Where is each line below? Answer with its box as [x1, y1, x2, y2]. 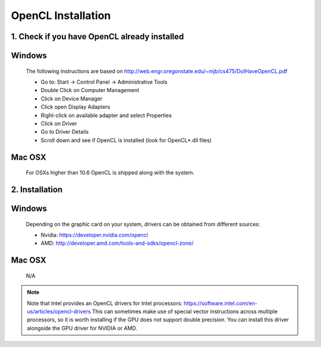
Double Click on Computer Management [40, 87, 140, 94]
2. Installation [11, 184, 63, 194]
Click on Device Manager [40, 95, 103, 102]
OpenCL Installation [11, 9, 111, 22]
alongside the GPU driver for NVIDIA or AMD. [27, 324, 138, 332]
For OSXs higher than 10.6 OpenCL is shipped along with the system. [26, 169, 195, 176]
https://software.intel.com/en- [183, 299, 258, 307]
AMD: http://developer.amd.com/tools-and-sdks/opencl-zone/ [40, 239, 194, 247]
